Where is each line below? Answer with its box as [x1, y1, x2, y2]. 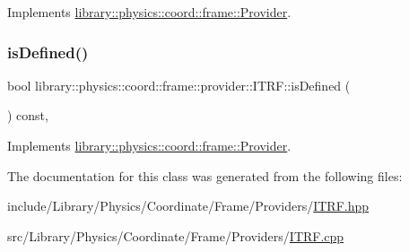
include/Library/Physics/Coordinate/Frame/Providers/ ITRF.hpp [7, 196, 370, 215]
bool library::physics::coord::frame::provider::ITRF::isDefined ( [7, 75, 351, 94]
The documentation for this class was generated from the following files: [7, 166, 403, 185]
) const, [7, 106, 48, 125]
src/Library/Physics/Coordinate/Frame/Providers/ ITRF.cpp [7, 226, 344, 245]
